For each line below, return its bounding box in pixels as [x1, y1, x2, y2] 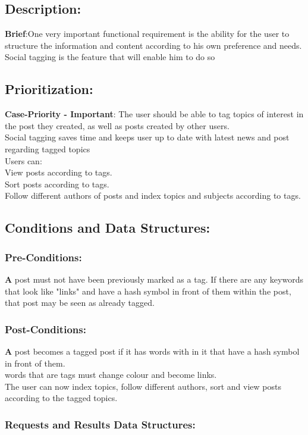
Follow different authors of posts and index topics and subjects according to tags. [5, 189, 301, 202]
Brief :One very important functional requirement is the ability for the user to [5, 27, 290, 40]
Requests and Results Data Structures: [5, 417, 196, 431]
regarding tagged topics [5, 142, 90, 155]
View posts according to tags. [5, 166, 112, 179]
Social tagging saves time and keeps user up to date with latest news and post [5, 131, 290, 143]
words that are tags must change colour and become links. [5, 368, 217, 381]
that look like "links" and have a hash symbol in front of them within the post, [5, 284, 291, 297]
